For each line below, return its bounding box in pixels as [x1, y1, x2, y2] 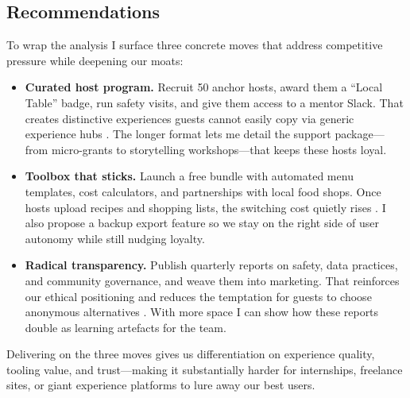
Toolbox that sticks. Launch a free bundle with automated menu [25, 168, 354, 184]
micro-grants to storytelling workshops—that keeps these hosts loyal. [51, 141, 387, 157]
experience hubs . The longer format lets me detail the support [25, 126, 331, 142]
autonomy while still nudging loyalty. [25, 230, 205, 246]
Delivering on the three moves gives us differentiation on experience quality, [6, 346, 375, 362]
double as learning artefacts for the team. [25, 319, 226, 335]
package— [335, 126, 385, 142]
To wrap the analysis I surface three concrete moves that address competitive [6, 37, 383, 53]
